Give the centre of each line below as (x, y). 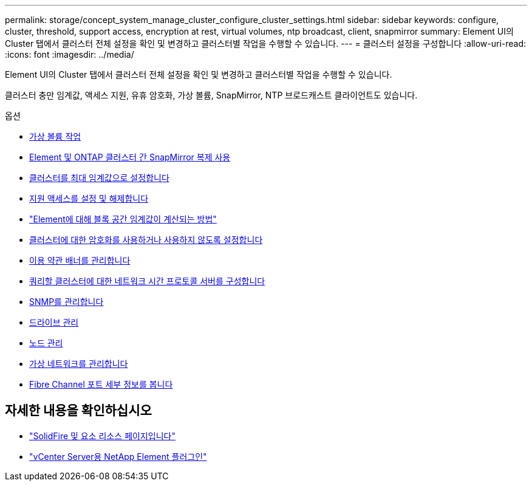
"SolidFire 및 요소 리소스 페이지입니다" (102, 436)
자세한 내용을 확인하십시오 (78, 411)
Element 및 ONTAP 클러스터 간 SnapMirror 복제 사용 (130, 157)
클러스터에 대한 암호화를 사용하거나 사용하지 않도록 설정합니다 (146, 240)
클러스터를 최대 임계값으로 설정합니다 (99, 178)
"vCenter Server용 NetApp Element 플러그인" (118, 456)
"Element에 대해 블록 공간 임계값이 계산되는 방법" (123, 219)
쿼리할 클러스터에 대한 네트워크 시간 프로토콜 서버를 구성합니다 (147, 281)
